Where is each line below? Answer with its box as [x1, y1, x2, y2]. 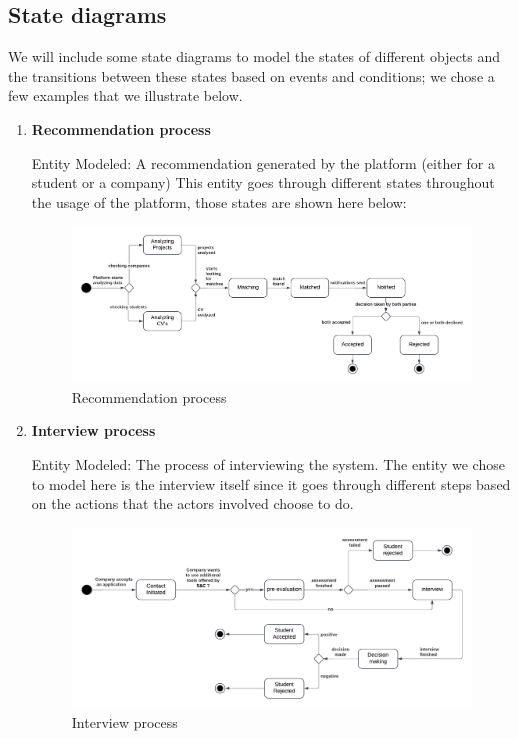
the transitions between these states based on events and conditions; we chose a [8, 65, 495, 86]
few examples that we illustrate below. [8, 85, 243, 106]
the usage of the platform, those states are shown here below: [31, 191, 407, 212]
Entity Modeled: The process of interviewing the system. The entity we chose [31, 454, 505, 474]
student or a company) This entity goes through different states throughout [31, 172, 495, 193]
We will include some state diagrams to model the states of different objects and [8, 46, 501, 67]
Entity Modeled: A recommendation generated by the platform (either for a [31, 152, 495, 173]
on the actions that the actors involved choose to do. [31, 493, 354, 514]
